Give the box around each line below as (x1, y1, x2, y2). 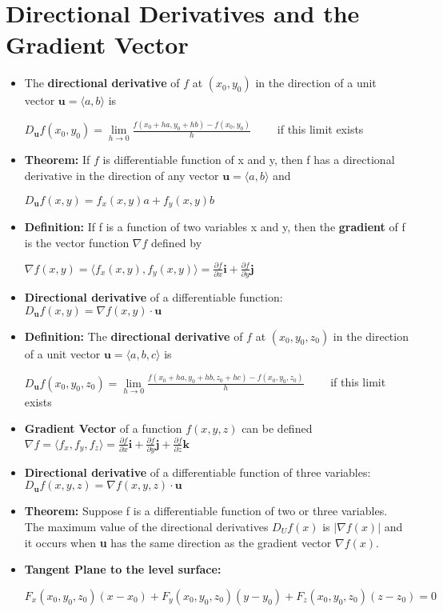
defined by (151, 234, 202, 250)
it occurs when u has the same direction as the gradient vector (24, 534, 332, 550)
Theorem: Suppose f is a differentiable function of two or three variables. (24, 502, 388, 519)
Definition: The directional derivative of (24, 327, 243, 344)
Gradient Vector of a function (24, 420, 182, 437)
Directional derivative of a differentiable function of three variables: (24, 463, 371, 480)
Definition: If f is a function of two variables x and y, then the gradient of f (24, 218, 405, 235)
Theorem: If (24, 151, 90, 168)
